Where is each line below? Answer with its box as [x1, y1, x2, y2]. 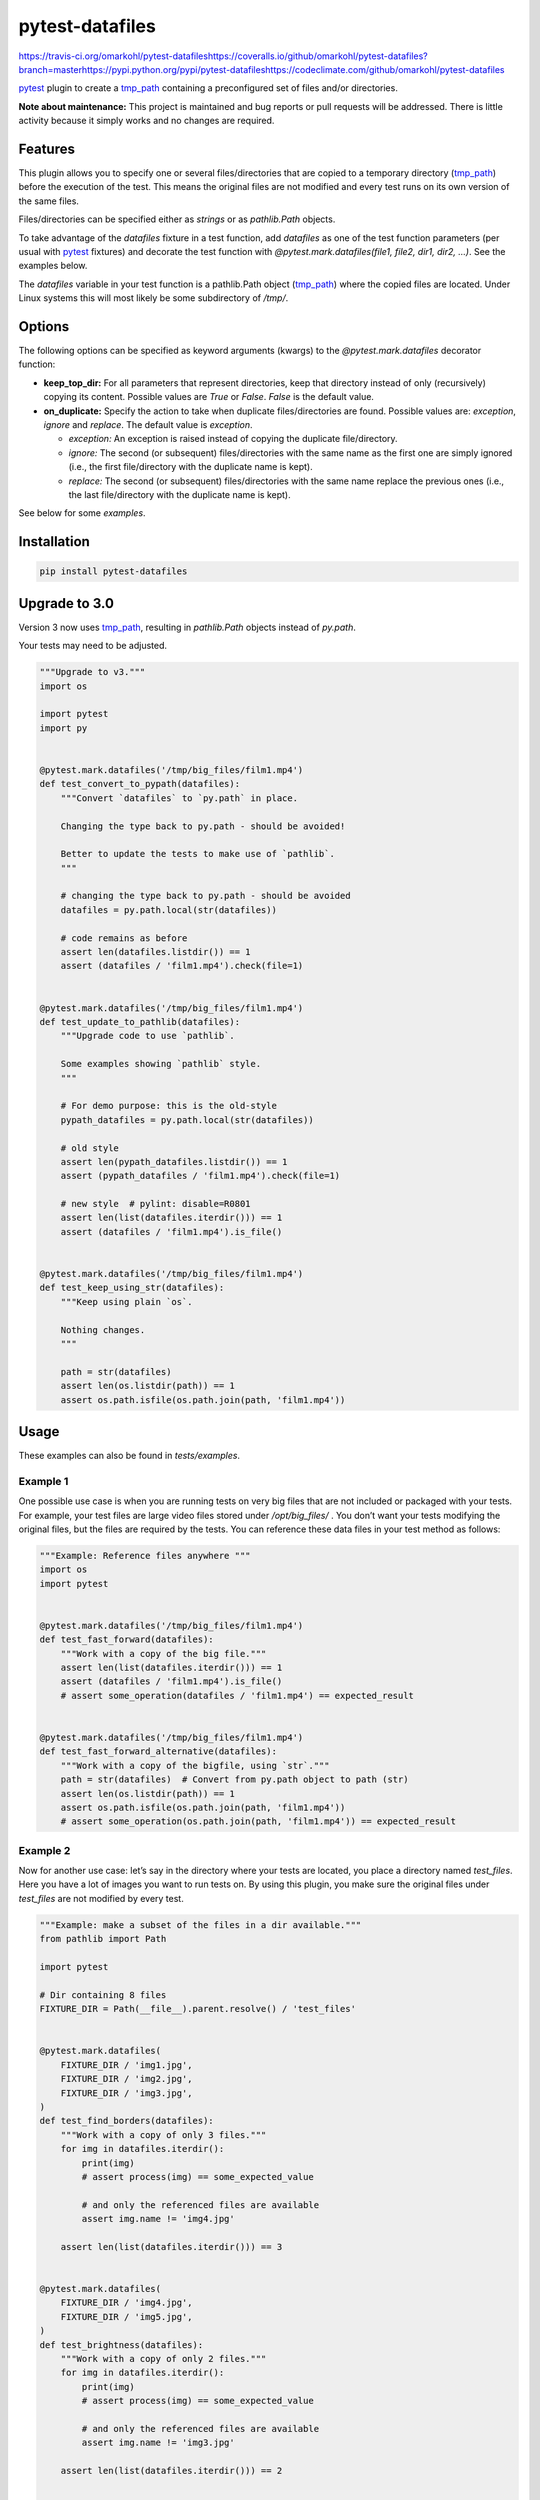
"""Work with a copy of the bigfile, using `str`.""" [60, 1760, 330, 1771]
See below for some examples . [18, 507, 146, 519]
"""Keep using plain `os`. [60, 1296, 194, 1307]
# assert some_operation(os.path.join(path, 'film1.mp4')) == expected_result [60, 1816, 457, 1827]
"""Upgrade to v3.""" [39, 666, 146, 678]
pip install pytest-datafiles [39, 566, 188, 577]
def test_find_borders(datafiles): [39, 2115, 214, 2127]
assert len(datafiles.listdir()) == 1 [60, 946, 251, 958]
